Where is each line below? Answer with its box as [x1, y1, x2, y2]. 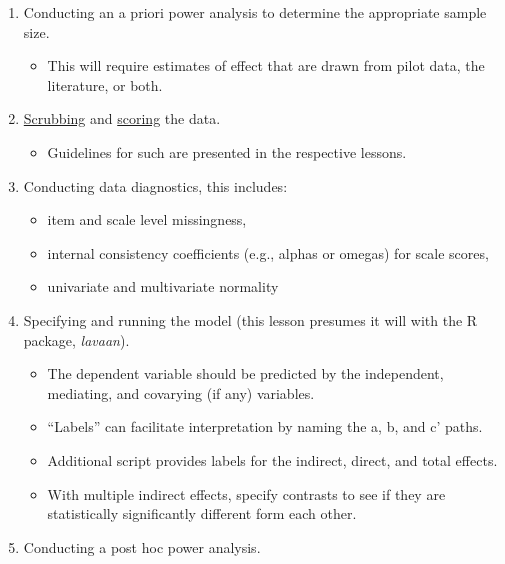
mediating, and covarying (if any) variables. [47, 382, 315, 403]
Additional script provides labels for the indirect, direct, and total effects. [47, 449, 498, 470]
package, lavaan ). [23, 329, 130, 350]
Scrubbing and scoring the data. [23, 108, 221, 129]
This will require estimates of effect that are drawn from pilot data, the [47, 55, 485, 76]
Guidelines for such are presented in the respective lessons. [47, 141, 407, 162]
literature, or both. [47, 74, 163, 95]
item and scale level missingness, [47, 209, 247, 230]
